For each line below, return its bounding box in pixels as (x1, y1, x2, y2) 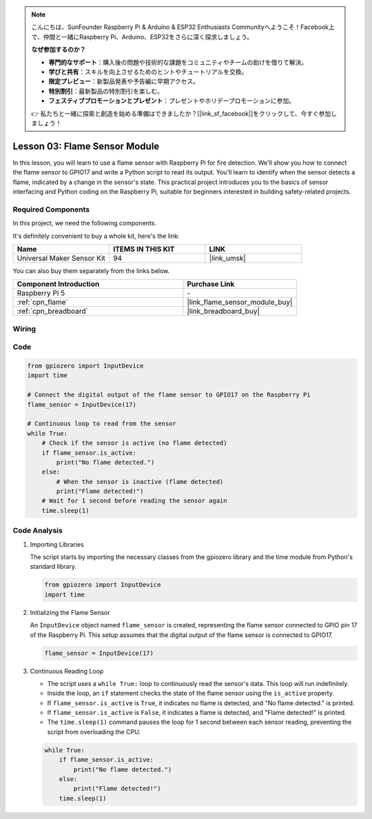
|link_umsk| (209, 253, 246, 263)
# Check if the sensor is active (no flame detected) (41, 439, 227, 447)
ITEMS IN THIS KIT (112, 244, 175, 254)
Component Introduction (17, 279, 100, 289)
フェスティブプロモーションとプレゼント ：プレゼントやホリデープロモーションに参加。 (48, 97, 296, 105)
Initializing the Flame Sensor (30, 608, 110, 616)
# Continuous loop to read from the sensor (27, 420, 177, 427)
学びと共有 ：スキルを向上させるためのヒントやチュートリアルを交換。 (48, 68, 248, 76)
